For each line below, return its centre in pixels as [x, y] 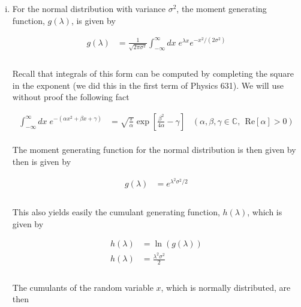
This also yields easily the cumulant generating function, [116, 211]
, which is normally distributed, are [226, 287]
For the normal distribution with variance [89, 8]
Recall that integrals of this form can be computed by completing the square [153, 73]
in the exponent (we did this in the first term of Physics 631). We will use [148, 85]
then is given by [42, 162]
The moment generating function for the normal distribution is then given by [154, 150]
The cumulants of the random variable [83, 287]
